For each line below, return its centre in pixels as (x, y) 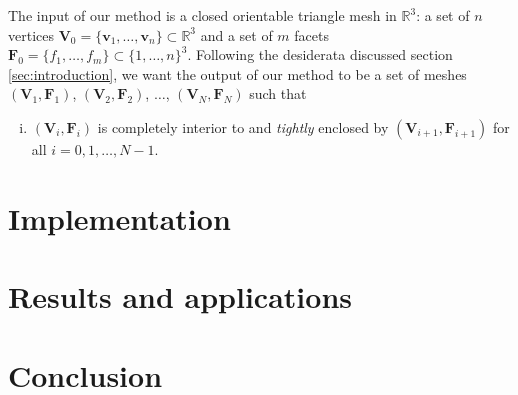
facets (311, 34)
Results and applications (180, 296)
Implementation (119, 217)
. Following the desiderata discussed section (320, 54)
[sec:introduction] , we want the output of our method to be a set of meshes (237, 73)
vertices (31, 34)
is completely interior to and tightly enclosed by (243, 126)
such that (278, 93)
